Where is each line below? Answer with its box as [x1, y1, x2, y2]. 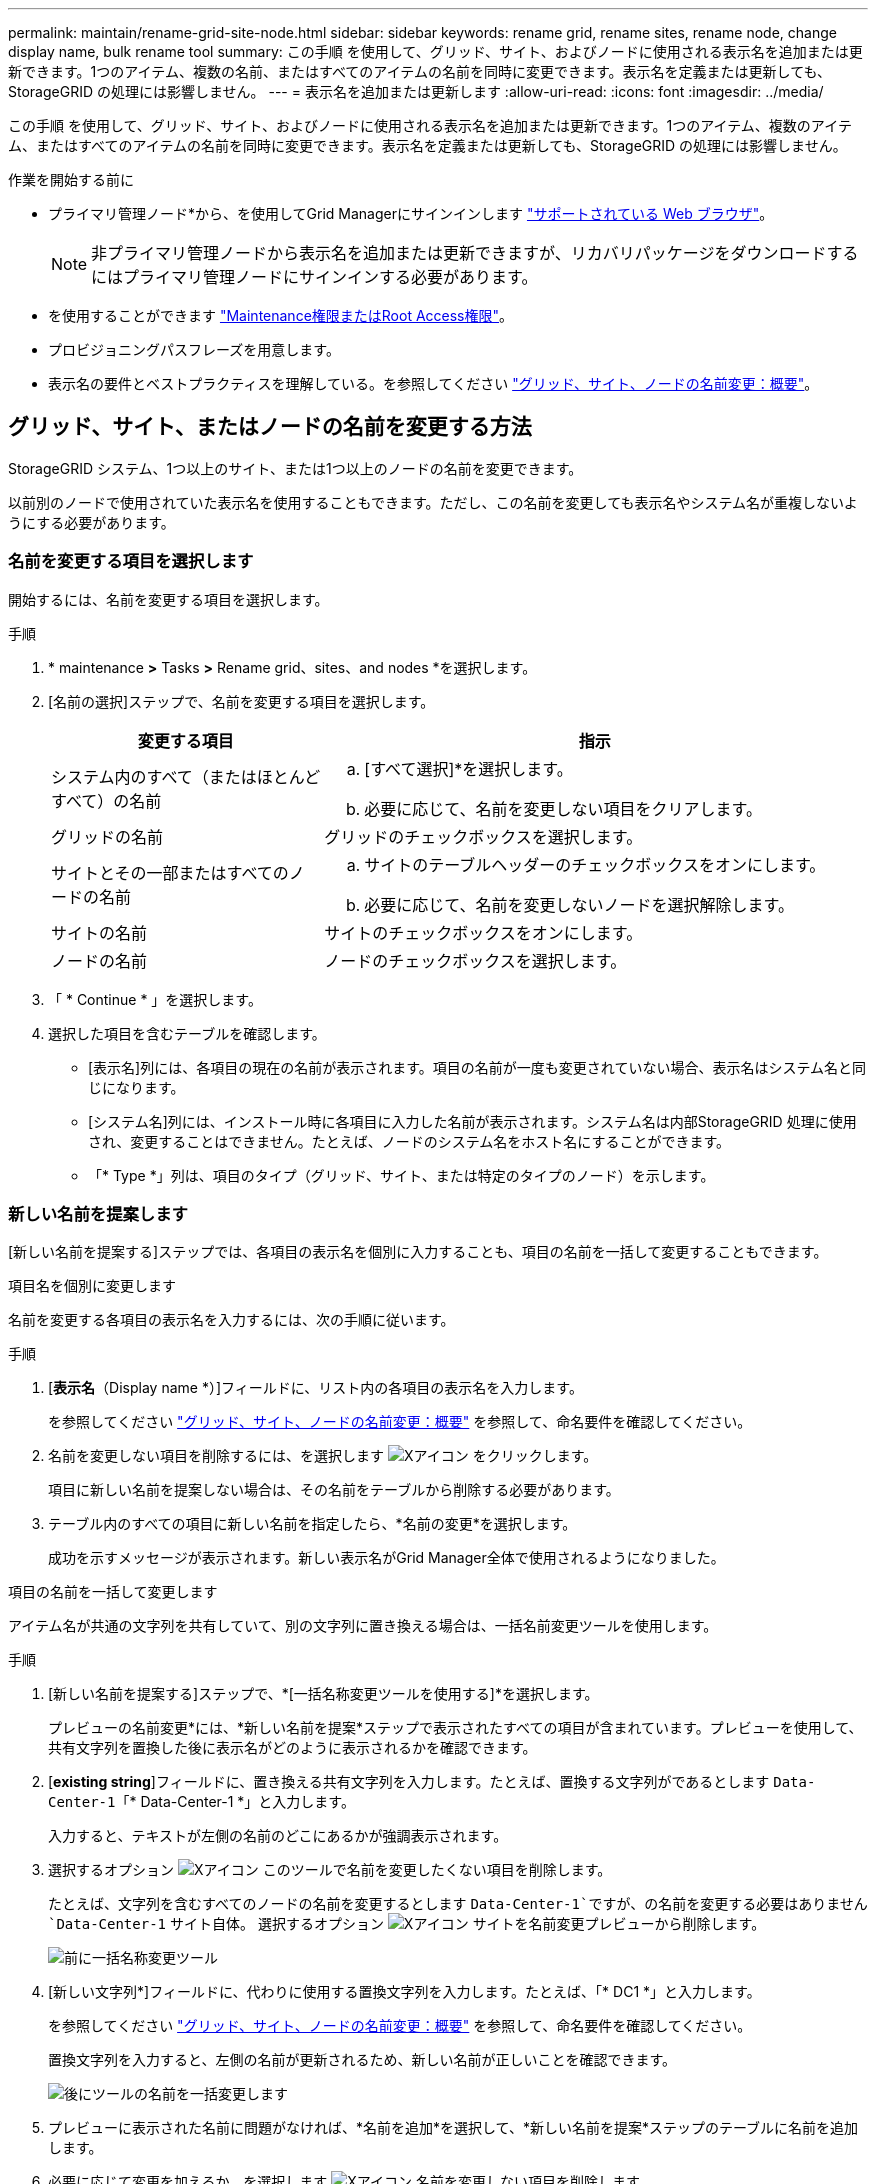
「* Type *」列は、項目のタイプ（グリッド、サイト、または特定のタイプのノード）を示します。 [88, 1166, 715, 1184]
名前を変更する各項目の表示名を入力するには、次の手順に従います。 [8, 1311, 455, 1329]
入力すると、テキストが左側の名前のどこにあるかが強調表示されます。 [48, 1827, 508, 1845]
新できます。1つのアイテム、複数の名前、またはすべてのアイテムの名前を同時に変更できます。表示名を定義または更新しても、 [8, 63, 832, 80]
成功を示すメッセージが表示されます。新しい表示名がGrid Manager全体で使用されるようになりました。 [48, 1549, 725, 1567]
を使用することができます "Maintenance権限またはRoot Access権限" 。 [48, 307, 514, 324]
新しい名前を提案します [8, 1203, 188, 1224]
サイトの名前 [51, 922, 148, 943]
